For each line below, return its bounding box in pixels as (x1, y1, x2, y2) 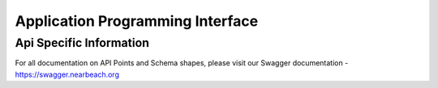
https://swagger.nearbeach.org (15, 69, 119, 79)
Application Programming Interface (15, 12, 259, 30)
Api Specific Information (15, 36, 150, 50)
